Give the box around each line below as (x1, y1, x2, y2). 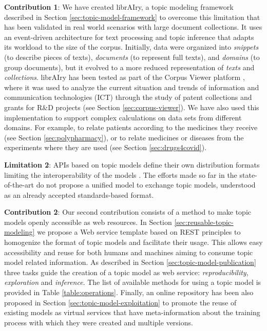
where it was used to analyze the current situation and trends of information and (4, 81, 259, 92)
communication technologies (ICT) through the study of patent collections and (4, 92, 252, 102)
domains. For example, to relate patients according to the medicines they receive (4, 122, 258, 133)
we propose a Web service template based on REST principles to (37, 226, 241, 237)
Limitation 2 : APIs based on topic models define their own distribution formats (4, 159, 260, 170)
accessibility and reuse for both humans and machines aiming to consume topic (4, 246, 253, 257)
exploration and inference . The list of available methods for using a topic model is (4, 277, 261, 287)
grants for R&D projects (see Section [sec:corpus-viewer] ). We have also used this (4, 101, 259, 112)
